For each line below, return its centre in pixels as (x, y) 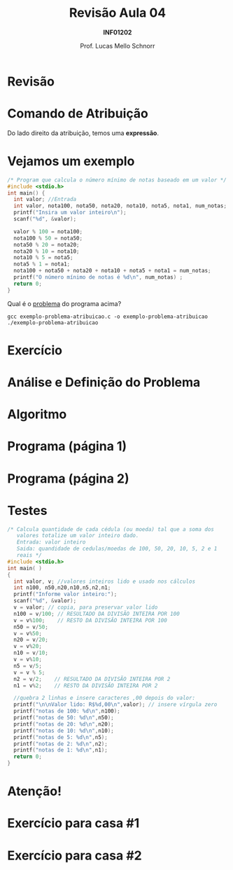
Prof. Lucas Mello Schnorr (118, 46)
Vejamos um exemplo (71, 161)
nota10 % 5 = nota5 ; (43, 258)
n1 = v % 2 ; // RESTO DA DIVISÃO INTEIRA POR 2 (86, 685)
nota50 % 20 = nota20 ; (47, 244)
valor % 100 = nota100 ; (48, 232)
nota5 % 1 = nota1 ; (42, 264)
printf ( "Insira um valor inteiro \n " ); (70, 213)
